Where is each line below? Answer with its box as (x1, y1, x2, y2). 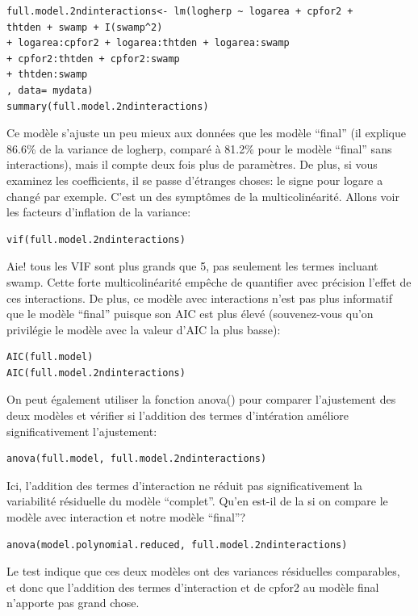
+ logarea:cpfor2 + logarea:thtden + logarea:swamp (6, 37, 290, 49)
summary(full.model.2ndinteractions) (6, 100, 209, 112)
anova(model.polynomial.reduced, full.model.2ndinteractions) (6, 538, 348, 551)
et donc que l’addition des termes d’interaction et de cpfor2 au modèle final (6, 578, 379, 595)
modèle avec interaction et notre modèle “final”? (6, 509, 245, 526)
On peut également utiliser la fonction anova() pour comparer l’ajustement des (6, 391, 396, 408)
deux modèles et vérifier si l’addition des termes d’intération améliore (6, 407, 349, 424)
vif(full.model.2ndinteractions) (6, 233, 186, 245)
